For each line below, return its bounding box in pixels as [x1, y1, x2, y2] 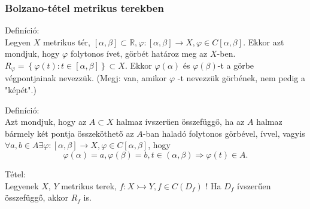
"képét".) [5, 84, 37, 96]
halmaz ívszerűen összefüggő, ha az [116, 115, 245, 128]
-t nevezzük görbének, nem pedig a [177, 72, 305, 84]
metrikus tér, [42, 35, 90, 48]
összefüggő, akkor [5, 191, 68, 204]
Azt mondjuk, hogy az [5, 115, 87, 128]
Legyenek [5, 179, 39, 192]
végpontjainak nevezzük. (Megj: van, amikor [5, 72, 167, 84]
